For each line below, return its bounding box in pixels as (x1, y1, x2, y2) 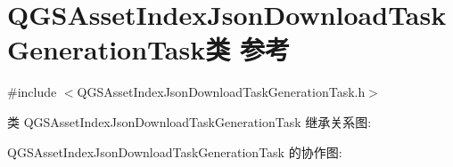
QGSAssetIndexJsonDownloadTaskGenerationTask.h (77, 83, 366, 101)
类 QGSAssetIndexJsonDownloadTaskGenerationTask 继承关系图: (7, 112, 372, 131)
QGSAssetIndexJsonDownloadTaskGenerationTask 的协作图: (7, 142, 342, 161)
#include (7, 83, 57, 101)
